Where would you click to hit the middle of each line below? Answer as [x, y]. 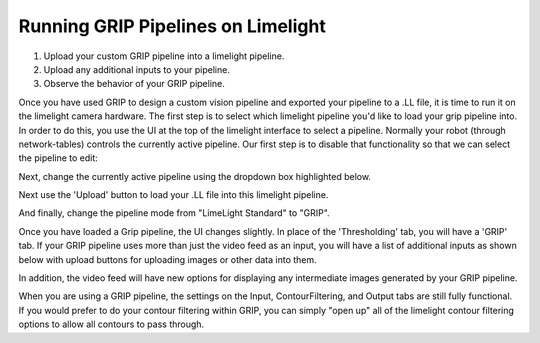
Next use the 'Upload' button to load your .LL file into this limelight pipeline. [173, 195]
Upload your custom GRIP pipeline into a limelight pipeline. [164, 56]
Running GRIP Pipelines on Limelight [172, 26]
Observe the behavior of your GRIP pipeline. [134, 84]
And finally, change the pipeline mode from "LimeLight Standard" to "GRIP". [174, 213]
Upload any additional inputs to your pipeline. [136, 69]
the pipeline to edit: [58, 158]
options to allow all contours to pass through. [111, 324]
